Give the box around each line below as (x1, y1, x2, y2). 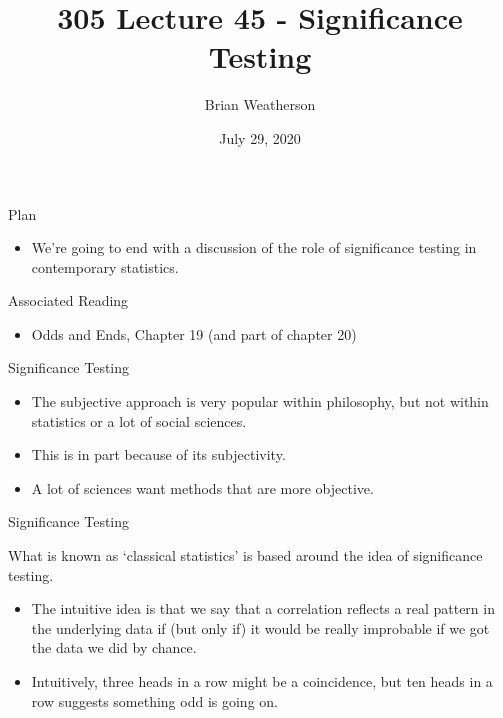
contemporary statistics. (31, 256, 179, 277)
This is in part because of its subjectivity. (31, 444, 286, 465)
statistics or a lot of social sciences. (31, 410, 247, 431)
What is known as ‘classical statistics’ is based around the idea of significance (8, 545, 483, 566)
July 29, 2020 (219, 127, 301, 148)
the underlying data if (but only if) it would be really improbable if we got (31, 617, 490, 638)
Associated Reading (8, 290, 129, 311)
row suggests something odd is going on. (31, 690, 278, 711)
